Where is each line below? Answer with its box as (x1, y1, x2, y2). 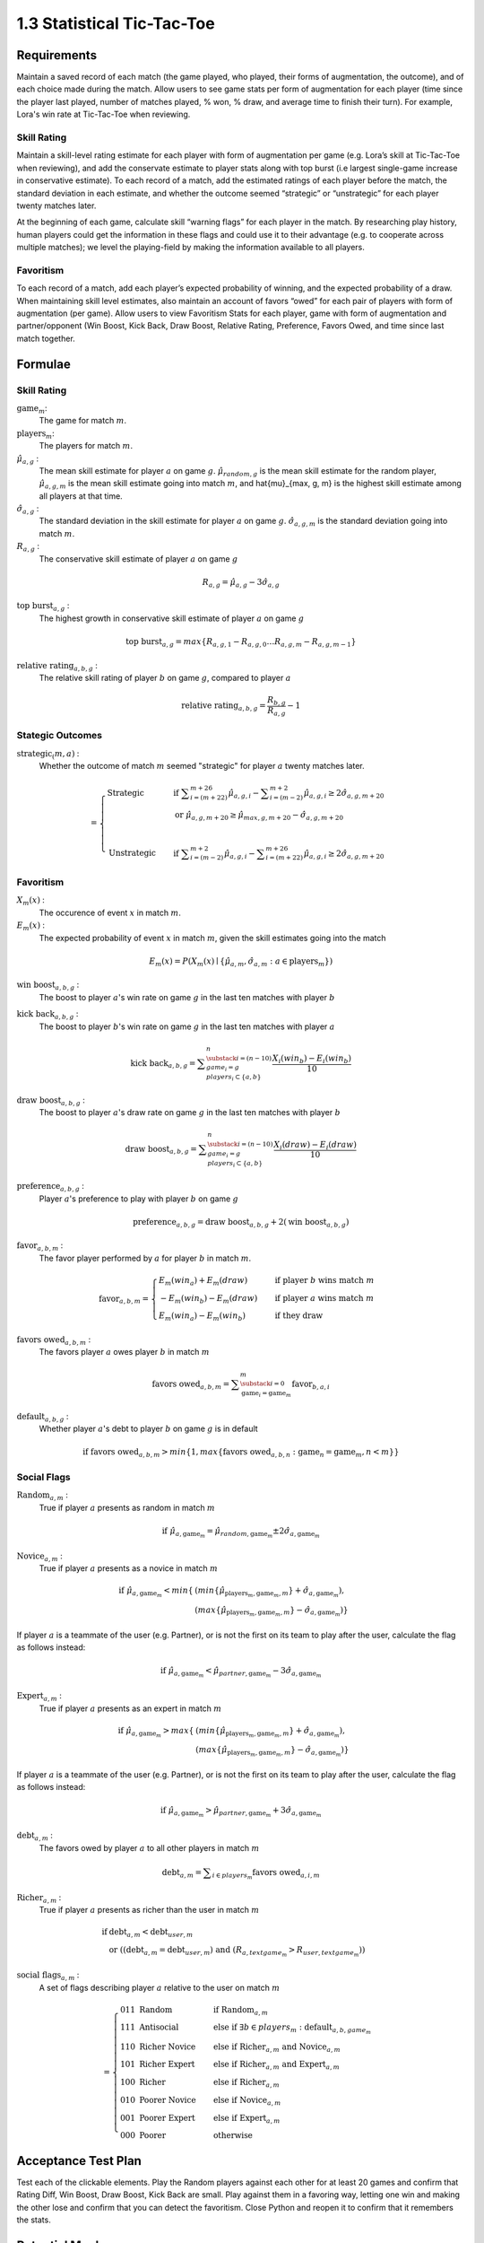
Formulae (16, 356, 71, 371)
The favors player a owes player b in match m (39, 1347, 210, 1357)
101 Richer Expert (119, 2059, 195, 2070)
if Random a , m (212, 2004, 269, 2017)
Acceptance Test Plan (16, 2153, 143, 2169)
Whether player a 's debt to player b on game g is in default (39, 1423, 259, 1435)
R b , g (267, 695, 286, 707)
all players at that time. (39, 490, 123, 502)
